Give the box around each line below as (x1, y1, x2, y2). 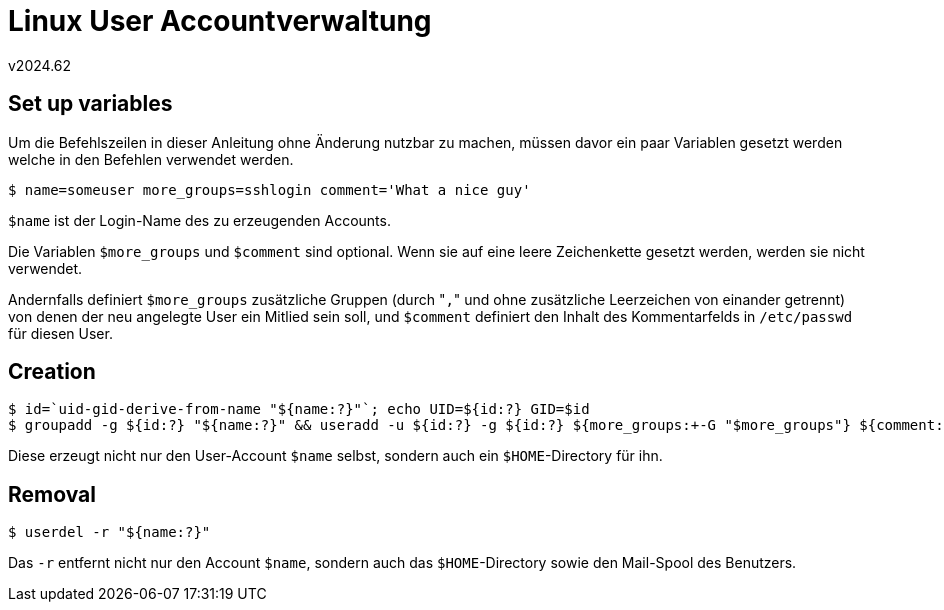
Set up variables (8, 91, 173, 117)
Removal (8, 481, 96, 507)
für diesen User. (8, 324, 113, 342)
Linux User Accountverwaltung (8, 4, 432, 38)
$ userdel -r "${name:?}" (8, 524, 211, 541)
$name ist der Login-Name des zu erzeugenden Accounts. (8, 211, 391, 229)
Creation (8, 359, 96, 385)
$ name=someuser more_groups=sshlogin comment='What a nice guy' (8, 181, 531, 198)
